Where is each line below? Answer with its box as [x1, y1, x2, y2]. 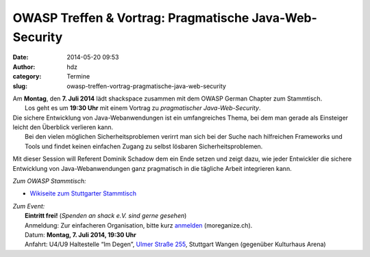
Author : [12, 62, 36, 71]
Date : [12, 53, 29, 62]
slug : [12, 82, 27, 90]
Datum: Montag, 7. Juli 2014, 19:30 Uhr [25, 230, 137, 239]
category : [12, 72, 42, 81]
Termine [66, 72, 90, 81]
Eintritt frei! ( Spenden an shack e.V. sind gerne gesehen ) [25, 212, 187, 220]
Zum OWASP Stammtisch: [12, 177, 86, 185]
